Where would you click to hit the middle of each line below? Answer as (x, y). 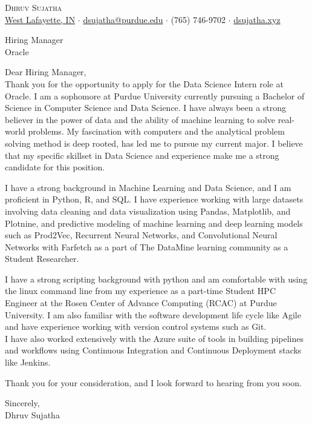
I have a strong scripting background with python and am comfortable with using (156, 279)
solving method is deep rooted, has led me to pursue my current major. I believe (154, 143)
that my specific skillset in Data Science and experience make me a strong (142, 155)
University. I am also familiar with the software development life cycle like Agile (153, 314)
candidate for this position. (55, 167)
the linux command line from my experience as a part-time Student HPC (140, 291)
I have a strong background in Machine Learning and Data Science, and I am (148, 187)
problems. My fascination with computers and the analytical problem (156, 131)
